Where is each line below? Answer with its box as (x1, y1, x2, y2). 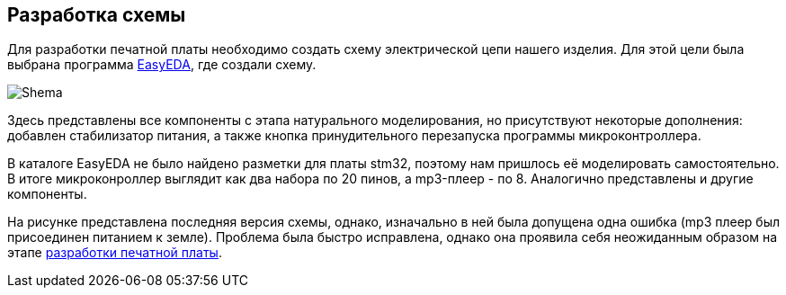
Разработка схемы (7, 4, 186, 26)
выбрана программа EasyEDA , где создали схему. (7, 57, 317, 73)
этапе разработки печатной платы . (7, 245, 222, 261)
